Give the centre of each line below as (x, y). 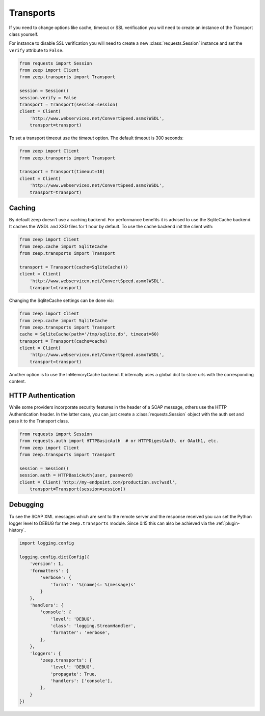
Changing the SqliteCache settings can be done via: (62, 300)
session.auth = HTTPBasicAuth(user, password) (76, 475)
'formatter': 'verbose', (80, 633)
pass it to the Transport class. (39, 421)
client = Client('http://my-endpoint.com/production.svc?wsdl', (98, 482)
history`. (17, 530)
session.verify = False (48, 98)
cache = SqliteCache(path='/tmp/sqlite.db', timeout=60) (89, 334)
